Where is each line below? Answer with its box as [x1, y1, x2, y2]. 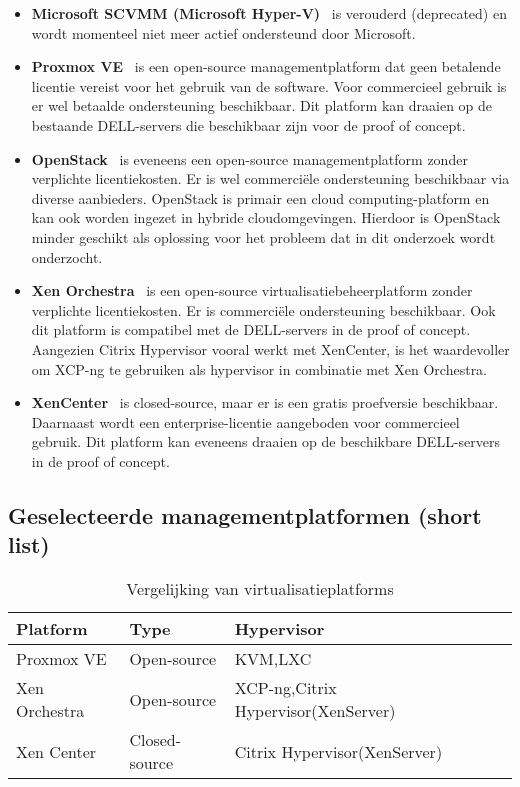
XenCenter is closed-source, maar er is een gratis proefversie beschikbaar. [31, 392, 499, 413]
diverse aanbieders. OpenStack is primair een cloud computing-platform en [31, 187, 490, 208]
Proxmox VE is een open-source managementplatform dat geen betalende [31, 56, 501, 77]
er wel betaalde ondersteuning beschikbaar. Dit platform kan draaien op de [31, 95, 493, 116]
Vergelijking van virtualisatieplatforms [126, 577, 394, 601]
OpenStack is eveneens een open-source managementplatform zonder [31, 148, 468, 169]
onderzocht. [31, 246, 103, 267]
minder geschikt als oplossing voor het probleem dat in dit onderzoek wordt [31, 226, 496, 247]
